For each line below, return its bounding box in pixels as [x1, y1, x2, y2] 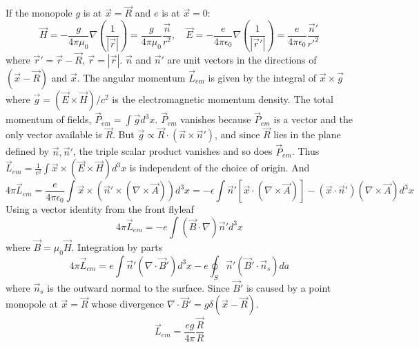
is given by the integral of [208, 70, 316, 84]
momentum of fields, [6, 112, 92, 126]
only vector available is [6, 127, 102, 142]
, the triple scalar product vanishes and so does [72, 144, 273, 158]
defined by [6, 144, 50, 158]
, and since [214, 127, 260, 142]
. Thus [291, 144, 320, 158]
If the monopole [6, 6, 72, 20]
